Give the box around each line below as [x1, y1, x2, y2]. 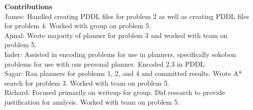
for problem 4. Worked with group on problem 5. [4, 20, 151, 31]
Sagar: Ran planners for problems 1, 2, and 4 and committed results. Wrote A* [4, 68, 242, 78]
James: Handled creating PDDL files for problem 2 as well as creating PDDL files [4, 11, 249, 21]
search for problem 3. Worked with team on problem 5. [4, 77, 170, 88]
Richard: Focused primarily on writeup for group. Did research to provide [4, 87, 225, 97]
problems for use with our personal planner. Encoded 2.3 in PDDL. [4, 58, 207, 69]
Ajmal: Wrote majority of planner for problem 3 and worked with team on [4, 30, 228, 40]
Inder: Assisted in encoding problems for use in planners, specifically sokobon [4, 49, 236, 59]
